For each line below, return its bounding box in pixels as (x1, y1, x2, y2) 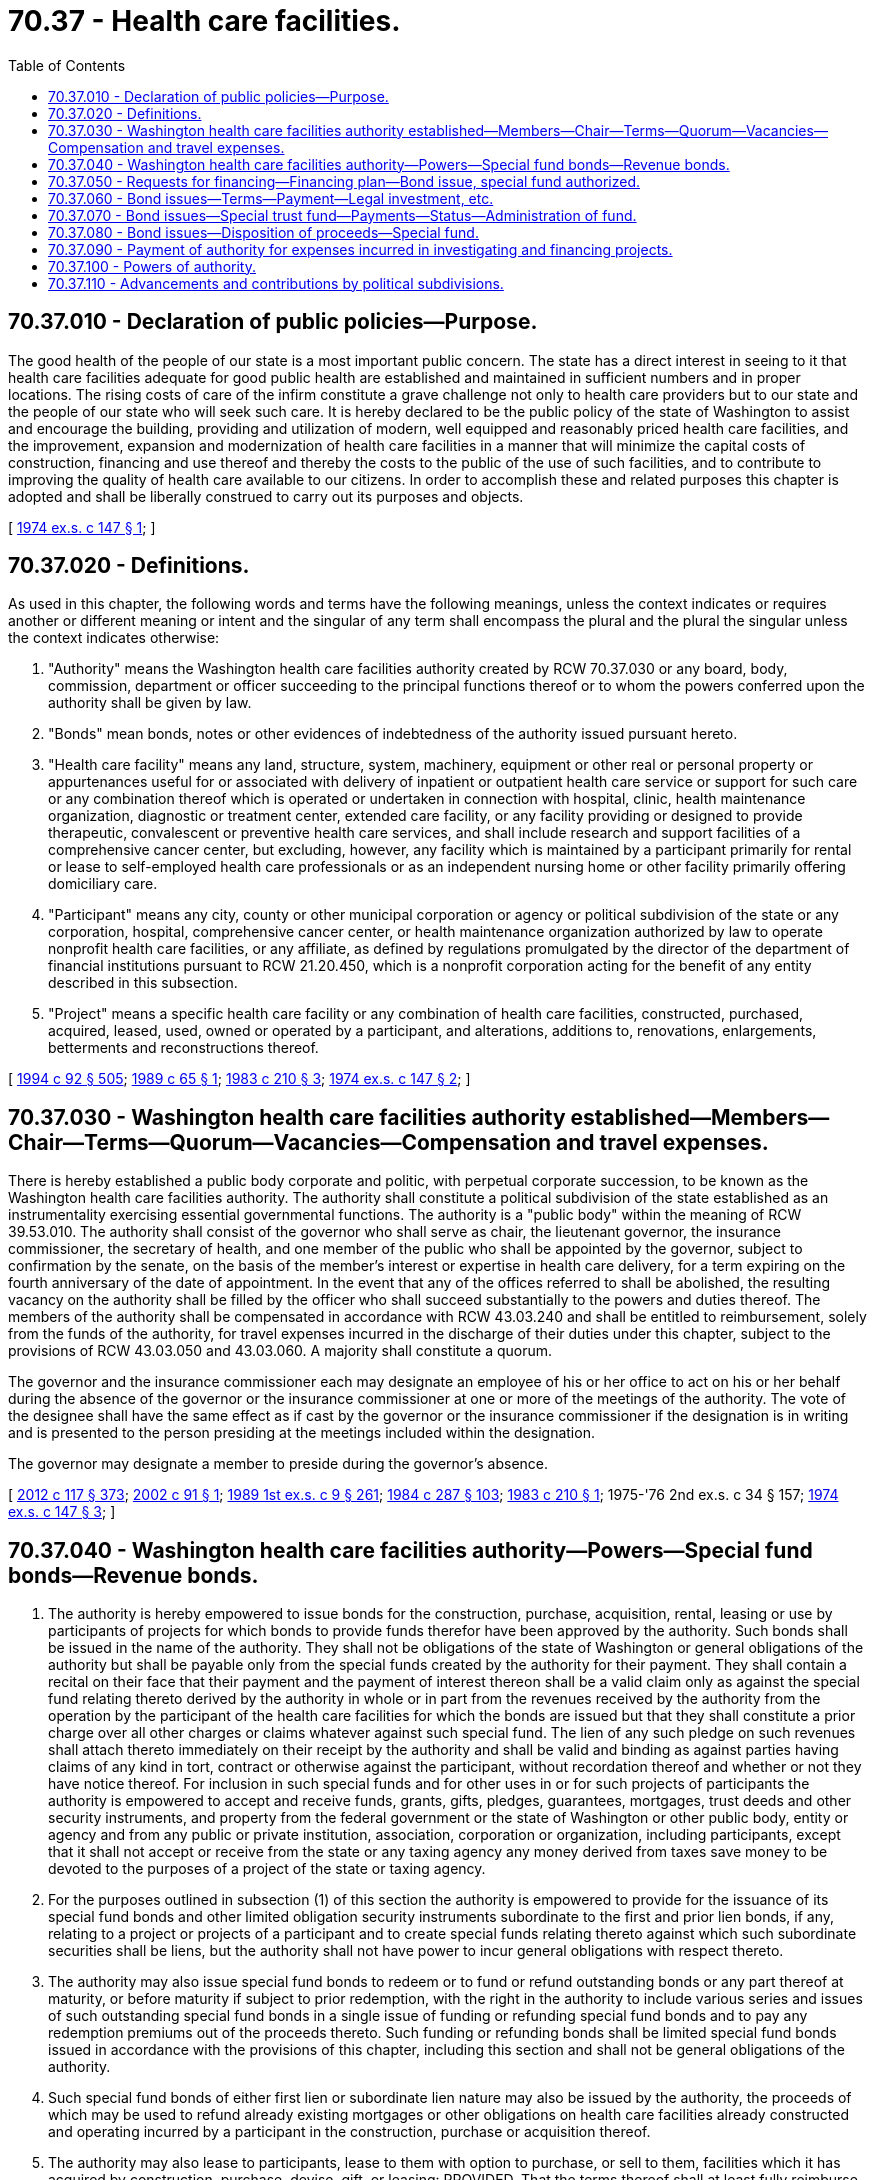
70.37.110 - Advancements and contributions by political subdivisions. (48, 274, 504, 292)
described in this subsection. (48, 974, 238, 992)
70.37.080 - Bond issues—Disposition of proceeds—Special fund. (48, 223, 479, 241)
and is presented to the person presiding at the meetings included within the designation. (8, 1424, 595, 1442)
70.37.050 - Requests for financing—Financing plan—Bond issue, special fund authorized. (48, 172, 641, 190)
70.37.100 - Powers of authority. (48, 257, 256, 275)
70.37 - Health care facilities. (8, 4, 401, 38)
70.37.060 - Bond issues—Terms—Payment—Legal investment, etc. (48, 189, 494, 207)
